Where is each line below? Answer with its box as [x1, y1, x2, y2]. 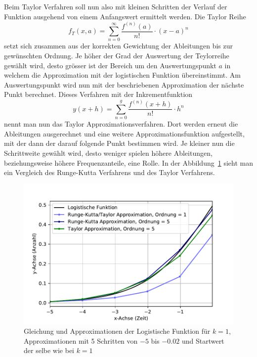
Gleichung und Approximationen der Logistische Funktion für [24, 326, 211, 336]
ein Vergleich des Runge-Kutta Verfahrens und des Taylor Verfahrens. [4, 167, 215, 178]
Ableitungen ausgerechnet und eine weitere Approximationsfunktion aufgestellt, [4, 128, 245, 138]
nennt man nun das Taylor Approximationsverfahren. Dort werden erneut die [4, 119, 238, 129]
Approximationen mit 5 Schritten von [24, 335, 138, 346]
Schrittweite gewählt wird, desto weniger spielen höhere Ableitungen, [4, 148, 213, 158]
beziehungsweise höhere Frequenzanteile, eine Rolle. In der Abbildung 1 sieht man [4, 157, 253, 168]
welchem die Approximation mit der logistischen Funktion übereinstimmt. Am [4, 70, 241, 80]
